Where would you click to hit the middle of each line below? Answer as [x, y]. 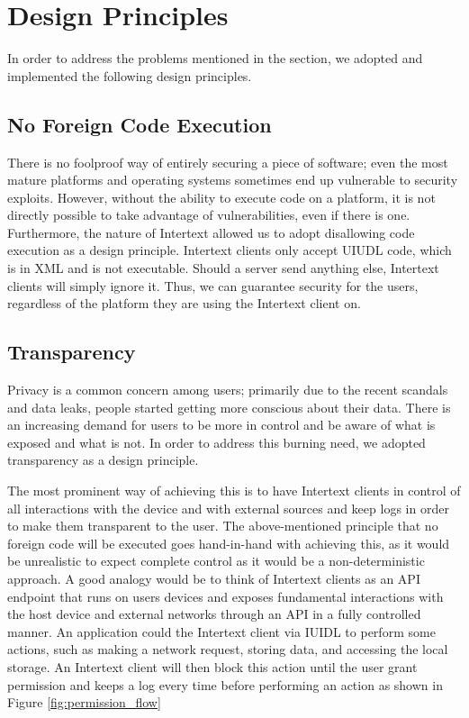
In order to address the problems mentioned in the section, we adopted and [215, 58]
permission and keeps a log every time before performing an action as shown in [225, 684]
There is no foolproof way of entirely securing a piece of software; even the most [228, 162]
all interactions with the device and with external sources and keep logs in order [228, 508]
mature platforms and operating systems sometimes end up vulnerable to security [233, 180]
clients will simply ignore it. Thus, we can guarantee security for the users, [213, 285]
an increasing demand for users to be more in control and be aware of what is [221, 425]
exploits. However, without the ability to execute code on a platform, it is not [221, 197]
